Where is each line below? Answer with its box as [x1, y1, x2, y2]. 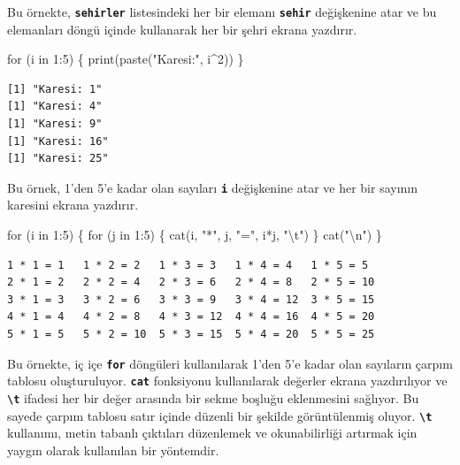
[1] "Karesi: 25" [7, 152, 109, 165]
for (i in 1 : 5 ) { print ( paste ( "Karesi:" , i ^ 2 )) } [7, 50, 244, 68]
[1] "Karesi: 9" [7, 118, 103, 131]
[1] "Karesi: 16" [7, 134, 109, 148]
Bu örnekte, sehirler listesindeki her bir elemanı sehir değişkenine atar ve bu [7, 3, 437, 20]
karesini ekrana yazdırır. [7, 195, 139, 214]
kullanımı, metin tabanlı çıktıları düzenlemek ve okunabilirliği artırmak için [7, 423, 418, 442]
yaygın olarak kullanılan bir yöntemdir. [7, 440, 219, 459]
